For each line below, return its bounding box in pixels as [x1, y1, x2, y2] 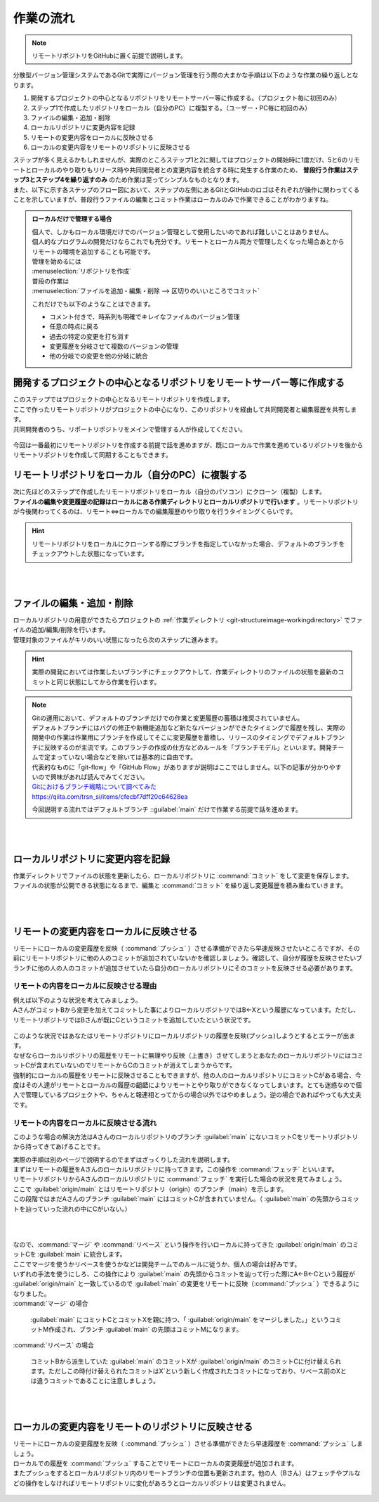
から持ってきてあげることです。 [13, 1143, 105, 1151]
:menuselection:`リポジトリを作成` [32, 267, 131, 276]
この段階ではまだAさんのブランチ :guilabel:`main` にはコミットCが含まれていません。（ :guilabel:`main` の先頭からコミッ [13, 1195, 359, 1203]
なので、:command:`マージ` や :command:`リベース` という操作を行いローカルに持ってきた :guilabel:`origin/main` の [13, 1240, 347, 1248]
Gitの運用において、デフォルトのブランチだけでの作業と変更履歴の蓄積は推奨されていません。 [32, 714, 304, 722]
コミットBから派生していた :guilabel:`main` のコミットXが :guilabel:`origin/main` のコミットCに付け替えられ [30, 1357, 342, 1366]
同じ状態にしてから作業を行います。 [56, 677, 161, 686]
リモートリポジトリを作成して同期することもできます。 [13, 451, 172, 459]
